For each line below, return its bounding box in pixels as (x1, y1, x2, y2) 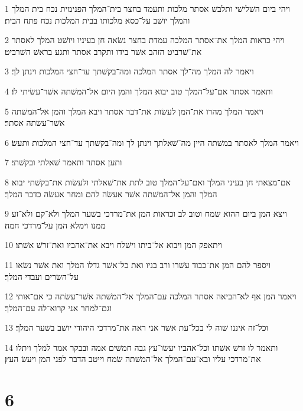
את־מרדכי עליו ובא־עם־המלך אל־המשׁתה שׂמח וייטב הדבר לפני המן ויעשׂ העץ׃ (5, 353, 261, 365)
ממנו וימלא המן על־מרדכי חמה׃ (5, 218, 106, 231)
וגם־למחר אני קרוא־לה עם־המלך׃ (5, 301, 112, 314)
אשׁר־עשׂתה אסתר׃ (5, 116, 65, 129)
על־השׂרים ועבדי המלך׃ (5, 270, 79, 282)
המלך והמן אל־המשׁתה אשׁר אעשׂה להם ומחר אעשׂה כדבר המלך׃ (5, 187, 217, 200)
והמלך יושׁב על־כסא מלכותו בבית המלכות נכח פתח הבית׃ (5, 14, 190, 26)
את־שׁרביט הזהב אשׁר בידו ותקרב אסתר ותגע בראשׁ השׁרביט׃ (5, 45, 202, 57)
